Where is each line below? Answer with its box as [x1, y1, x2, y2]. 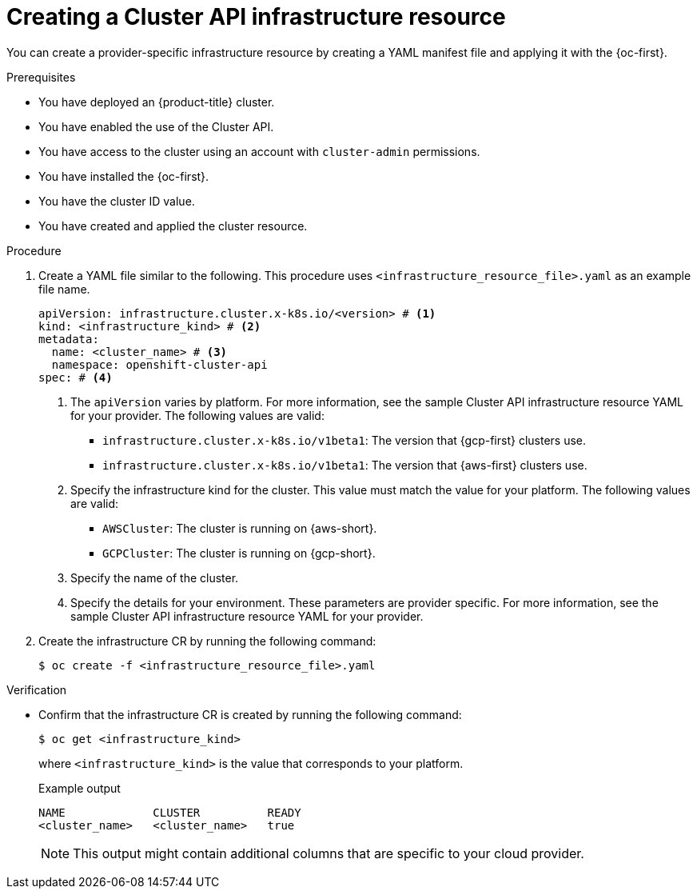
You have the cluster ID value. [38, 194, 195, 208]
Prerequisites [6, 70, 76, 84]
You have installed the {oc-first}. [38, 169, 209, 183]
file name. [38, 282, 90, 296]
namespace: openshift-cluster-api [51, 358, 268, 371]
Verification [6, 682, 67, 697]
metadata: [38, 332, 99, 346]
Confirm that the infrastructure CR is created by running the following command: [38, 707, 462, 721]
